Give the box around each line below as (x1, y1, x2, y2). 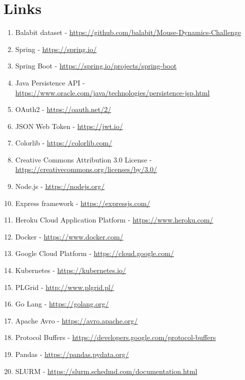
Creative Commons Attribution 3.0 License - (15, 154, 152, 164)
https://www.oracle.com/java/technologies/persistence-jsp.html (15, 87, 210, 97)
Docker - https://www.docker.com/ (15, 231, 123, 241)
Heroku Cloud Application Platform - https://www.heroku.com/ (15, 214, 213, 225)
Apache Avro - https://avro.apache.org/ (15, 315, 138, 325)
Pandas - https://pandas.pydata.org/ (15, 349, 129, 359)
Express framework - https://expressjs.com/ (15, 197, 150, 208)
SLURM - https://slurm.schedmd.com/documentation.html (15, 365, 197, 376)
